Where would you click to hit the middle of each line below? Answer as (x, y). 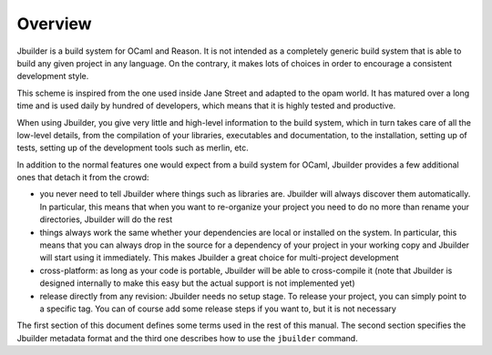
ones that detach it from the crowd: (83, 177)
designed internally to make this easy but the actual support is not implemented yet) (197, 283)
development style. (53, 76)
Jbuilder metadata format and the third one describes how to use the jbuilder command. (188, 338)
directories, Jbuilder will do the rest (106, 219)
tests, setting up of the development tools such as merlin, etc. (133, 148)
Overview (54, 24)
